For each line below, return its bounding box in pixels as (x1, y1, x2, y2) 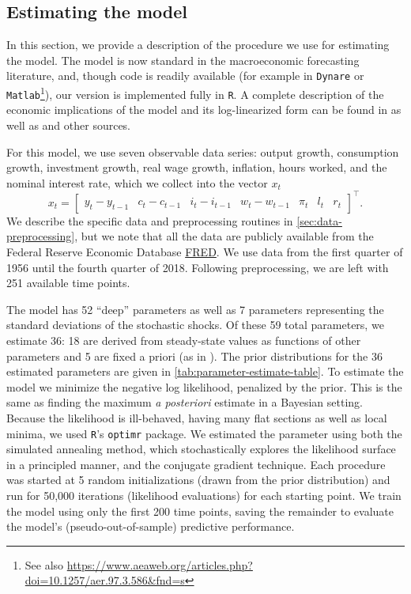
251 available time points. (6, 274, 130, 291)
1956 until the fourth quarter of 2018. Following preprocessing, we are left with (6, 259, 389, 275)
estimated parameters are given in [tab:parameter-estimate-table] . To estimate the (6, 363, 404, 380)
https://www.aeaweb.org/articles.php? (66, 556, 253, 573)
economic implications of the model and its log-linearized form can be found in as (6, 101, 402, 118)
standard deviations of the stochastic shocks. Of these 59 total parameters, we (6, 316, 384, 333)
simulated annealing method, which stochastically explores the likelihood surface (6, 441, 396, 457)
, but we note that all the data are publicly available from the (74, 228, 374, 244)
